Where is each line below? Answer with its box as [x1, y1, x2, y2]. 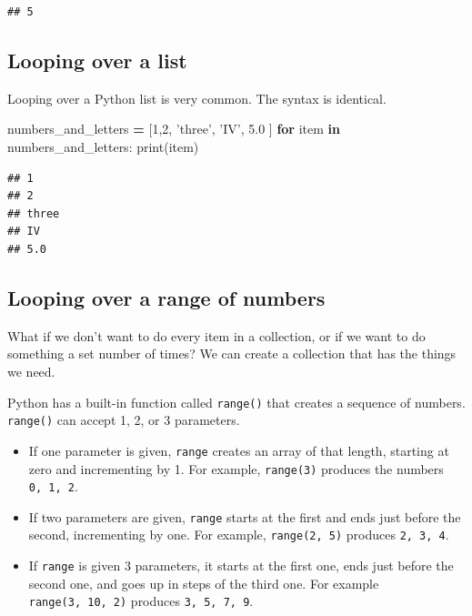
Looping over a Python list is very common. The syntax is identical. [7, 88, 387, 107]
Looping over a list [7, 45, 187, 74]
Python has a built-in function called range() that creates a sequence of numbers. [7, 392, 466, 411]
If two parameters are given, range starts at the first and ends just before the [28, 507, 461, 526]
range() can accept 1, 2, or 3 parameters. [7, 410, 240, 429]
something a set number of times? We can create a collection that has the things [7, 344, 457, 363]
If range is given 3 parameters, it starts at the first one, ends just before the [28, 556, 454, 575]
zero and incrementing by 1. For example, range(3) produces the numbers [28, 459, 444, 478]
